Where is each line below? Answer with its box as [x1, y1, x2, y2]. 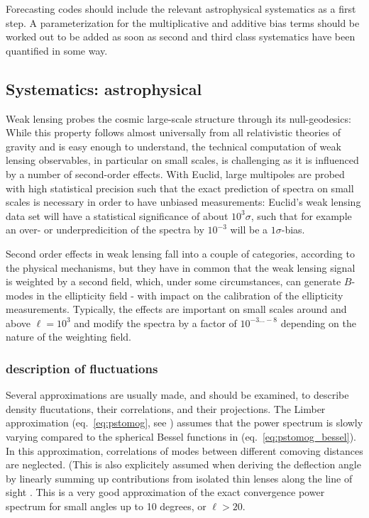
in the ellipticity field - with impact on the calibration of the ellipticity [36, 287, 343, 302]
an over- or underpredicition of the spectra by [6, 222, 204, 237]
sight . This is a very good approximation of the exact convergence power [6, 485, 325, 500]
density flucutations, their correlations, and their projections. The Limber [6, 401, 326, 416]
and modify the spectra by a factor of [74, 315, 237, 330]
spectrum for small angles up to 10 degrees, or [6, 499, 206, 514]
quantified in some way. [6, 43, 108, 57]
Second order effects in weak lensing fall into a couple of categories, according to [6, 246, 355, 260]
